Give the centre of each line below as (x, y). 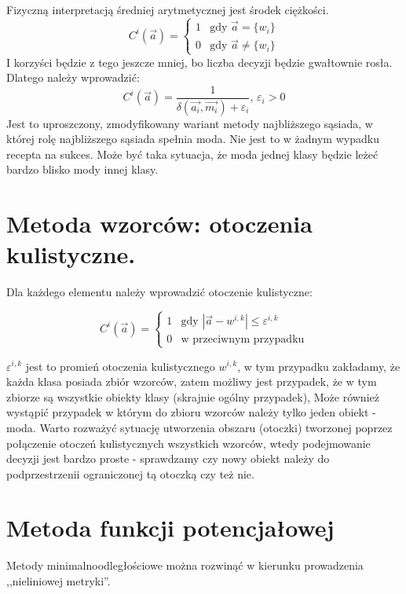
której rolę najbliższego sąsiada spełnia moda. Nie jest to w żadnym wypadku (193, 139)
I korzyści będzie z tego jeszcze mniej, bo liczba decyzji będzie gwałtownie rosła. (199, 62)
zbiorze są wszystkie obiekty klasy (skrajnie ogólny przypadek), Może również (193, 396)
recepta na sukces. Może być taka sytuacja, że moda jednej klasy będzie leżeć (192, 154)
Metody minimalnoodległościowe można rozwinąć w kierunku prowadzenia (185, 565)
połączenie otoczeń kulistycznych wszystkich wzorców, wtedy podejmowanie (188, 443)
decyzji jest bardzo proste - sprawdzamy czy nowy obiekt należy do (168, 458)
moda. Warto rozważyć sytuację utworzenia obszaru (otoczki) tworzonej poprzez (199, 427)
